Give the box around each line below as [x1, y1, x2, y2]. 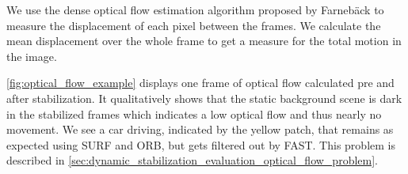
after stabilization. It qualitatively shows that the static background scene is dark [6, 89, 402, 106]
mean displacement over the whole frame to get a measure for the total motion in [6, 32, 402, 49]
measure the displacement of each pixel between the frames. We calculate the [6, 17, 381, 33]
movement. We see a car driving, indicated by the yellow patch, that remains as [6, 121, 394, 138]
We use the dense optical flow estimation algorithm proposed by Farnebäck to [6, 2, 384, 17]
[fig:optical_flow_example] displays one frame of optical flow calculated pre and [6, 74, 395, 91]
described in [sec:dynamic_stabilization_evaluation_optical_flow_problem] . [6, 152, 378, 168]
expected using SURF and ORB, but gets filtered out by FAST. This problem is [6, 136, 395, 153]
